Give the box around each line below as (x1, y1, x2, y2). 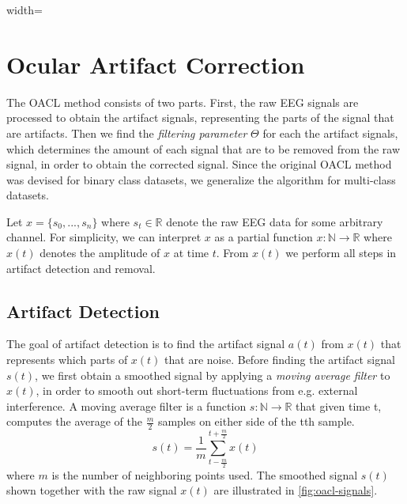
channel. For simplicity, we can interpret (6, 229, 202, 245)
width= (6, 2, 43, 17)
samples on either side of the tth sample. (157, 413, 355, 430)
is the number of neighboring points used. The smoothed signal (51, 466, 358, 483)
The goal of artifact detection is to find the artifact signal (6, 335, 285, 352)
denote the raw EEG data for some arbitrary (166, 213, 383, 229)
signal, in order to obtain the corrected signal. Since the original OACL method (6, 156, 392, 172)
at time (173, 244, 209, 261)
